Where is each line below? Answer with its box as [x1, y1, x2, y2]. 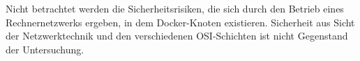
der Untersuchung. [6, 42, 84, 56]
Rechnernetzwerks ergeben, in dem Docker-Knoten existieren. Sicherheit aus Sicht [6, 15, 355, 29]
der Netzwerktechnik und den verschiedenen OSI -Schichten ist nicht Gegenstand [6, 28, 348, 43]
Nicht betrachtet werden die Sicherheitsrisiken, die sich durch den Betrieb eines [6, 1, 344, 15]
